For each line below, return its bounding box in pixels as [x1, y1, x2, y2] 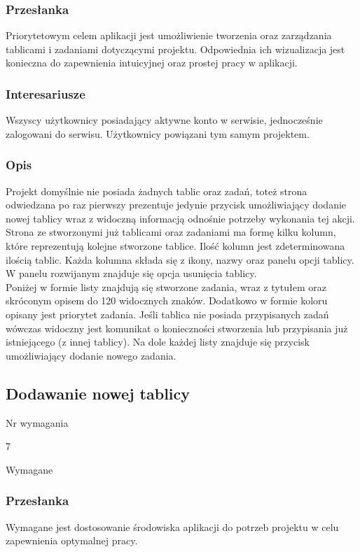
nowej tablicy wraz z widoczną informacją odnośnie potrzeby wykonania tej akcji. [6, 211, 355, 225]
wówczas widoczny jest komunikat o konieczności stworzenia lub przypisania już [6, 320, 348, 335]
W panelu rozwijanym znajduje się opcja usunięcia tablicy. [6, 266, 257, 281]
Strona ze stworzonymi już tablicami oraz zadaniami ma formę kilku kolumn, [6, 225, 336, 239]
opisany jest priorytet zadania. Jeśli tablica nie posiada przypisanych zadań [6, 306, 329, 321]
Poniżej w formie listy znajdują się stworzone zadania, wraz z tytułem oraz [6, 279, 326, 294]
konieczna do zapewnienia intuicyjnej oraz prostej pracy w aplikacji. [6, 55, 298, 70]
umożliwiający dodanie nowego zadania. [6, 348, 176, 362]
